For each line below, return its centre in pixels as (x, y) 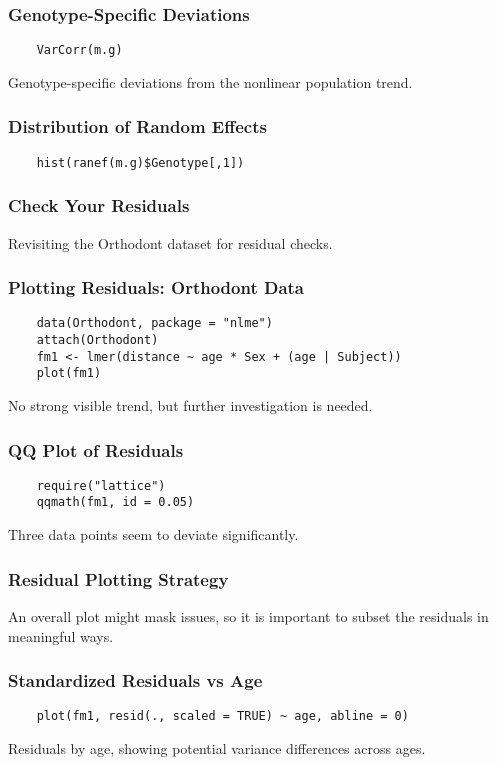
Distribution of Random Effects (137, 126)
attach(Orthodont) (97, 340)
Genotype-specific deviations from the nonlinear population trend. (210, 81)
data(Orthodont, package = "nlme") (154, 323)
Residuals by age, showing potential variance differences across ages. (217, 748)
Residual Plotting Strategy (118, 578)
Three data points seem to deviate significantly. (153, 534)
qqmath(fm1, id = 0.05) (115, 502)
